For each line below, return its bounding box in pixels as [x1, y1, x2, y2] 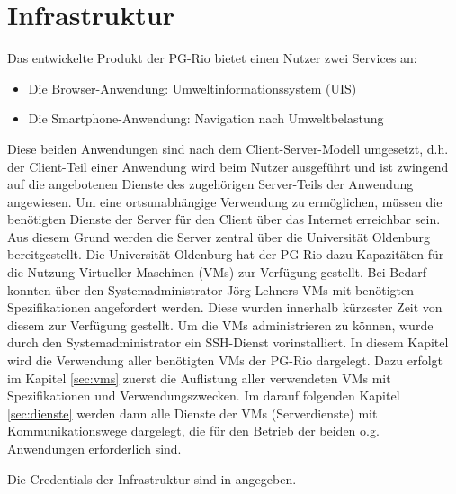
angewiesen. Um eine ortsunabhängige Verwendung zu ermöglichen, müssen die [7, 192, 443, 211]
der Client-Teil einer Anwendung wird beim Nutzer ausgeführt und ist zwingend [7, 157, 449, 175]
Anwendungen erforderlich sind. [7, 439, 182, 457]
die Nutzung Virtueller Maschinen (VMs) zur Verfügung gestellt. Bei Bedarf [7, 263, 426, 282]
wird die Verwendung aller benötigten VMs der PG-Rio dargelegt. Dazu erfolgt [7, 351, 443, 370]
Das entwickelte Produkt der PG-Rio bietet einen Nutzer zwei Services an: [7, 49, 417, 67]
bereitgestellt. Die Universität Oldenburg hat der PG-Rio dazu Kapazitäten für [7, 245, 444, 264]
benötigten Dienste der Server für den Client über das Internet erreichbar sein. [7, 210, 441, 229]
